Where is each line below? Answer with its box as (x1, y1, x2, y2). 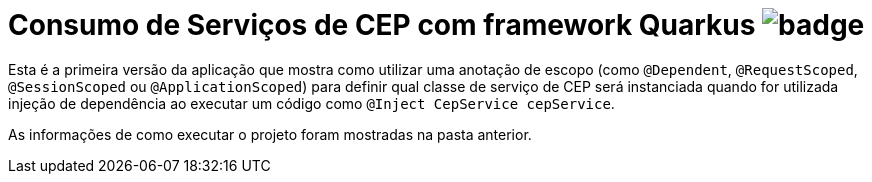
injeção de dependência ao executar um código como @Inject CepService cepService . (8, 94, 615, 112)
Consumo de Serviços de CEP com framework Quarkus (8, 8, 756, 42)
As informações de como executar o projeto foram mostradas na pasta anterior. (8, 125, 532, 143)
